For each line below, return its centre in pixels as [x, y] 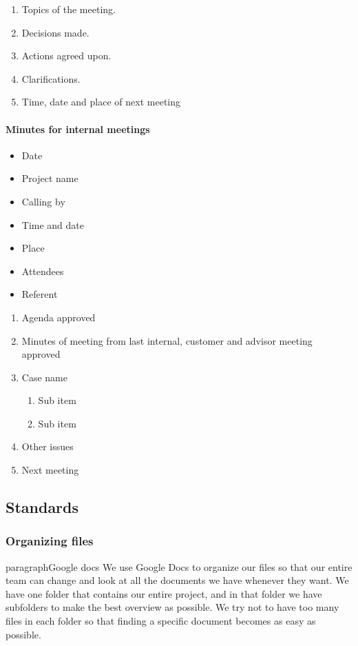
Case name [44, 377]
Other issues [48, 446]
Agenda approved [59, 317]
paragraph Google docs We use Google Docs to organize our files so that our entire [179, 566]
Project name [50, 178]
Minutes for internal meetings [78, 129]
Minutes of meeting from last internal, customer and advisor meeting [167, 340]
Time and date [53, 224]
